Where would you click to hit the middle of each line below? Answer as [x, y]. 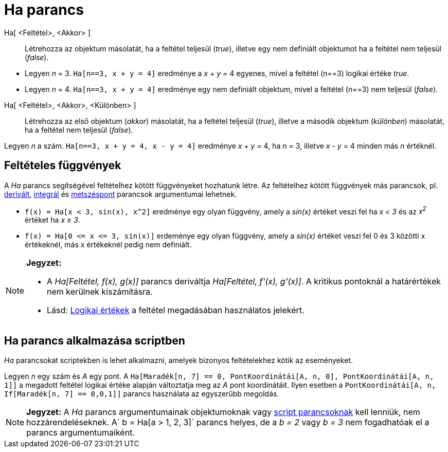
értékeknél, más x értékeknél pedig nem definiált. [108, 245]
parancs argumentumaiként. [80, 433]
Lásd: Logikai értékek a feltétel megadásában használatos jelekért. [176, 310]
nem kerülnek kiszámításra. [100, 292]
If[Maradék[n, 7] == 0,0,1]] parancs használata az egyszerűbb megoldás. [142, 394]
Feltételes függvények [63, 166]
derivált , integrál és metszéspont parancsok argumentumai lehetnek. [121, 194]
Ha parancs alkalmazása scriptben [95, 340]
